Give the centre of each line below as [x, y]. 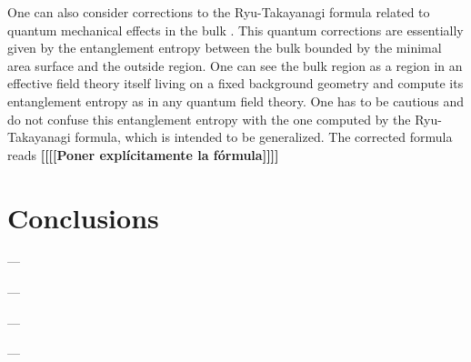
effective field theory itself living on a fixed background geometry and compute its [235, 83]
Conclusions [83, 217]
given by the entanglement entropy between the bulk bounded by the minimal [225, 48]
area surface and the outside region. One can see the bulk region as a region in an [235, 65]
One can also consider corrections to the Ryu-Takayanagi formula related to [219, 12]
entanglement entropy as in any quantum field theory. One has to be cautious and [235, 101]
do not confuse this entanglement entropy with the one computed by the [209, 119]
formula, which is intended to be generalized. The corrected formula [264, 137]
